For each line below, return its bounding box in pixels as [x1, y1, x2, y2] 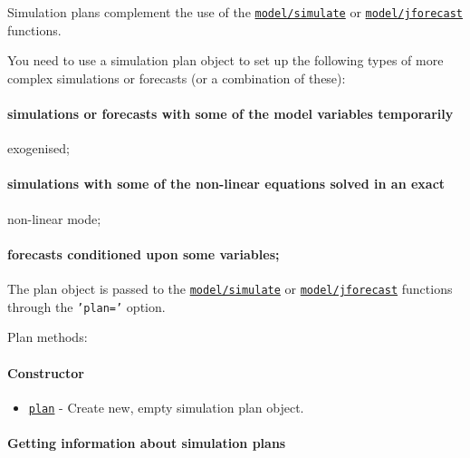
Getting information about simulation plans [7, 433, 286, 452]
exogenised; [7, 139, 70, 158]
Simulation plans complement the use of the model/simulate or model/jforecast [7, 3, 463, 21]
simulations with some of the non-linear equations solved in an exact [7, 174, 446, 193]
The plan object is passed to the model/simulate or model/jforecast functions [7, 279, 453, 298]
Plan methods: [7, 327, 88, 346]
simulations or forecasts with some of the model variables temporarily [7, 104, 454, 123]
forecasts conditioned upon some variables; [7, 244, 280, 263]
